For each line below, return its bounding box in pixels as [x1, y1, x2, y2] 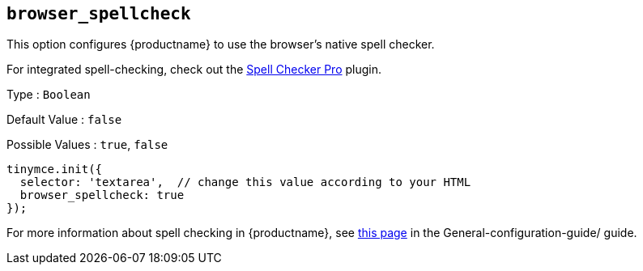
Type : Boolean [6, 87, 91, 102]
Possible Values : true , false [6, 138, 168, 152]
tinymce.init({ [6, 163, 103, 176]
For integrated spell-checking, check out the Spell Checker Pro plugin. [6, 62, 381, 77]
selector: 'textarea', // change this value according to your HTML [19, 176, 471, 189]
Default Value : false [6, 112, 122, 127]
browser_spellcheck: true [19, 188, 185, 202]
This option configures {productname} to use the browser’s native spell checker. [6, 37, 435, 52]
